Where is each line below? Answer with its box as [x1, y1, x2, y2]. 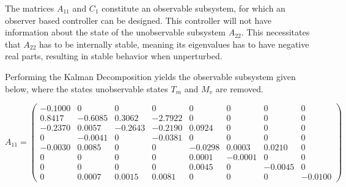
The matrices [5, 2, 54, 14]
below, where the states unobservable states [5, 82, 168, 95]
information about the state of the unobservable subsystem [5, 26, 226, 38]
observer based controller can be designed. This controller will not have [5, 13, 272, 26]
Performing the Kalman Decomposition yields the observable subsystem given [5, 70, 296, 82]
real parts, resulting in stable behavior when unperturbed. [5, 50, 223, 62]
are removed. [215, 82, 264, 95]
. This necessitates [241, 26, 310, 38]
